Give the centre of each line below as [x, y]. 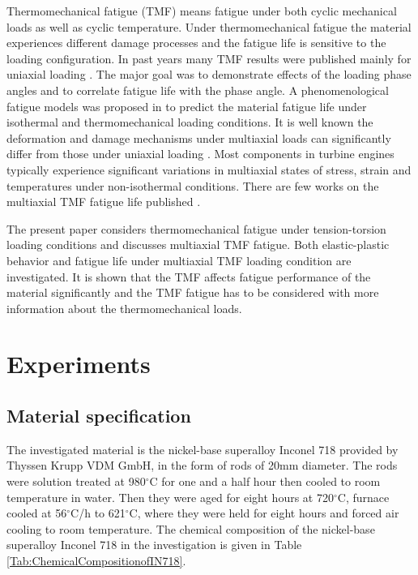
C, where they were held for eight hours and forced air [264, 513]
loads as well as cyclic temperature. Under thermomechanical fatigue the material [209, 26]
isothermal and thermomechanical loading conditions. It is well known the [190, 122]
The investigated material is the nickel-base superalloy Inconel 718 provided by [203, 449]
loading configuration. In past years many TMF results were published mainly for [209, 58]
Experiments [79, 364]
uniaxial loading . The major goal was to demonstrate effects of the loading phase [209, 74]
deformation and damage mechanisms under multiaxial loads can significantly [199, 137]
